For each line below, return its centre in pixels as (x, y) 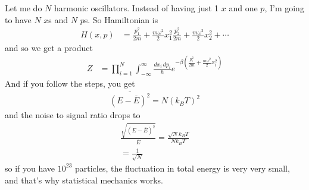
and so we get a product (49, 47)
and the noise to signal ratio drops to (73, 115)
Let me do (24, 8)
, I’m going (284, 8)
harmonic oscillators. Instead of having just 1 (136, 8)
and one (243, 8)
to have (18, 19)
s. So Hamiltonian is (121, 19)
